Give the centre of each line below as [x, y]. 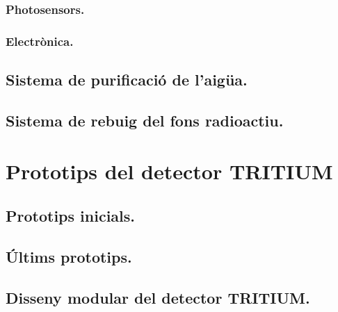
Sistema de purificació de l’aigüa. [127, 80]
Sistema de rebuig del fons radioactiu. [145, 120]
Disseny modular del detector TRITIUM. [158, 297]
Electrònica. [40, 41]
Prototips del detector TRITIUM [169, 171]
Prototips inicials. [70, 216]
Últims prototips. [69, 256]
